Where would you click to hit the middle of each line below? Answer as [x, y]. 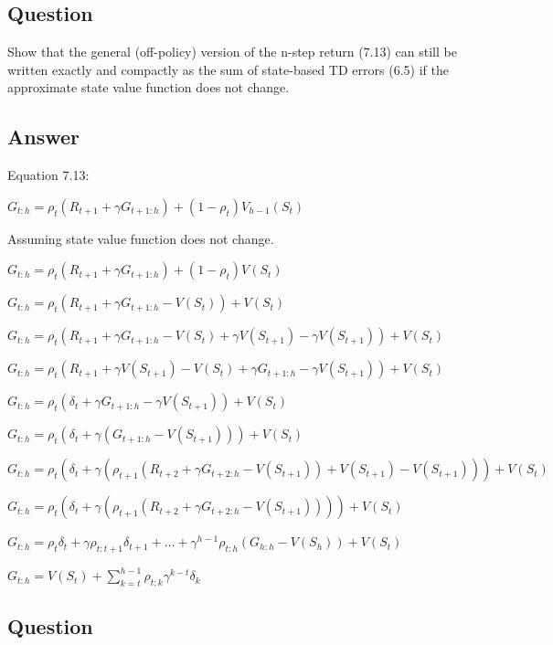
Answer [44, 137]
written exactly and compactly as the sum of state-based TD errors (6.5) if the [228, 69]
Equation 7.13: [48, 175]
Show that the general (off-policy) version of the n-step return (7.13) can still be [232, 52]
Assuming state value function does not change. [141, 238]
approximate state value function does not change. [149, 87]
